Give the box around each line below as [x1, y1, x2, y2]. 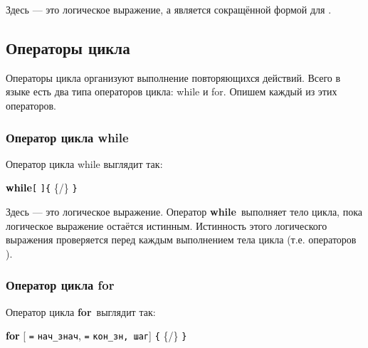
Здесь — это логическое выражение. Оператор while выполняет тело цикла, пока [6, 204, 362, 219]
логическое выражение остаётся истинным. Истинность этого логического [6, 218, 327, 233]
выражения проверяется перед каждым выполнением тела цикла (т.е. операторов [6, 232, 357, 247]
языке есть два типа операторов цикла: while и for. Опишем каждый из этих [6, 84, 337, 99]
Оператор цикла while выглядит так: [6, 156, 163, 171]
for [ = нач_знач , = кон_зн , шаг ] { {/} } [6, 328, 187, 343]
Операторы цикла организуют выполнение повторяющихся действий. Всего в [6, 70, 341, 85]
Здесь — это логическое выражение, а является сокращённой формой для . [6, 2, 332, 16]
